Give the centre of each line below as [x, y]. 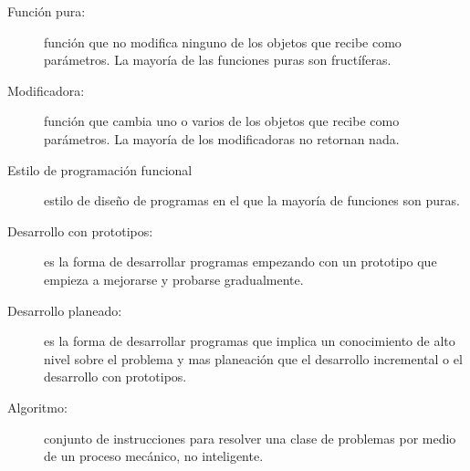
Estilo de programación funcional [100, 169]
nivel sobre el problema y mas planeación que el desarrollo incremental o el [253, 358]
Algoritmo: [37, 407]
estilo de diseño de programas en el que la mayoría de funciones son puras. [252, 200]
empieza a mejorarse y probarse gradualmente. [174, 279]
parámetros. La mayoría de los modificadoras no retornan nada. [222, 138]
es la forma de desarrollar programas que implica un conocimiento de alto [250, 341]
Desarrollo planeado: [65, 310]
